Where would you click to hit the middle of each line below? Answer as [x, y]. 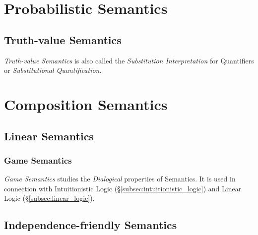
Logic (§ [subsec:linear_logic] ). [49, 198]
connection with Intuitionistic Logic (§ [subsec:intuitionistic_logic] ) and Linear [123, 188]
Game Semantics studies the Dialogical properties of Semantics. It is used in [120, 179]
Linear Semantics [49, 136]
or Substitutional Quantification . [53, 70]
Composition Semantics [86, 104]
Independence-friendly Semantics [91, 225]
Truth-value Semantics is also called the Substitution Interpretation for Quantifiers [129, 60]
